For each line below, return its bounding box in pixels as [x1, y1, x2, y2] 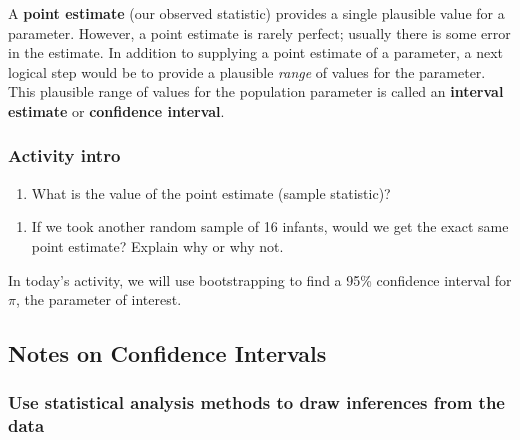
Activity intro [8, 143, 121, 168]
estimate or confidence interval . [8, 100, 225, 121]
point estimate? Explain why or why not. [31, 235, 284, 256]
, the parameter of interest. [15, 289, 182, 310]
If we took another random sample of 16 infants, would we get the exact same [31, 216, 509, 237]
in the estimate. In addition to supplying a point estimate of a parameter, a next [8, 42, 503, 63]
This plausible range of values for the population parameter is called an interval [8, 81, 504, 102]
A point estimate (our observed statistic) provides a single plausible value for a [8, 3, 505, 23]
